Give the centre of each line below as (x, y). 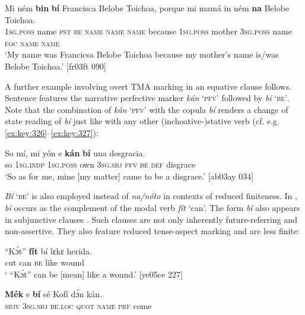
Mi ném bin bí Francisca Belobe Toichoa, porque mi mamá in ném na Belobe (147, 8)
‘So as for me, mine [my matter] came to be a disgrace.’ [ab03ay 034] (129, 176)
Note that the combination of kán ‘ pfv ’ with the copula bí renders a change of (147, 109)
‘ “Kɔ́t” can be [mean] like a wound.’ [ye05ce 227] (94, 274)
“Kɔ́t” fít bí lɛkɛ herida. (48, 251)
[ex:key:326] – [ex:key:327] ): (52, 132)
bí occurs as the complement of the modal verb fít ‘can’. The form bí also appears (152, 207)
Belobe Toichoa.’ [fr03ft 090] (55, 66)
